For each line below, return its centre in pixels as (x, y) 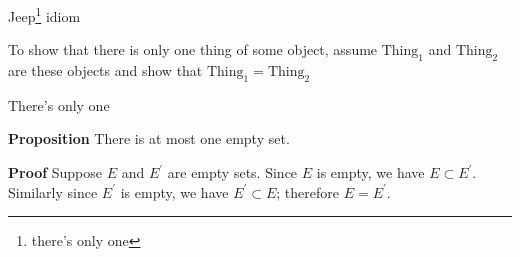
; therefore (307, 191)
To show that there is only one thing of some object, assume (193, 49)
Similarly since (53, 191)
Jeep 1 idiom (44, 14)
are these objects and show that (105, 70)
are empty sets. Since (232, 172)
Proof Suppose (55, 172)
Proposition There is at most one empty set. (149, 138)
